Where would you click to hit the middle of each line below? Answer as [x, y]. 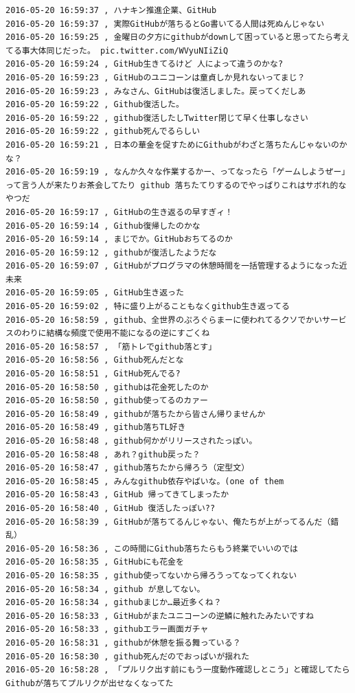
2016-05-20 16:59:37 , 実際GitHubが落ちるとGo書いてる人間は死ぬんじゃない [165, 24]
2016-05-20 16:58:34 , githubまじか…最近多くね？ [114, 603]
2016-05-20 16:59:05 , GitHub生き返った [95, 293]
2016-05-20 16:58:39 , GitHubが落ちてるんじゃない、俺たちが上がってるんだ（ [168, 522]
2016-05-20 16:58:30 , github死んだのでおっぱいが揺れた [128, 656]
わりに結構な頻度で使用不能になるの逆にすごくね [116, 333]
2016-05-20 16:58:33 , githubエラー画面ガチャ [107, 629]
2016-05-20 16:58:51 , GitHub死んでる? [93, 374]
